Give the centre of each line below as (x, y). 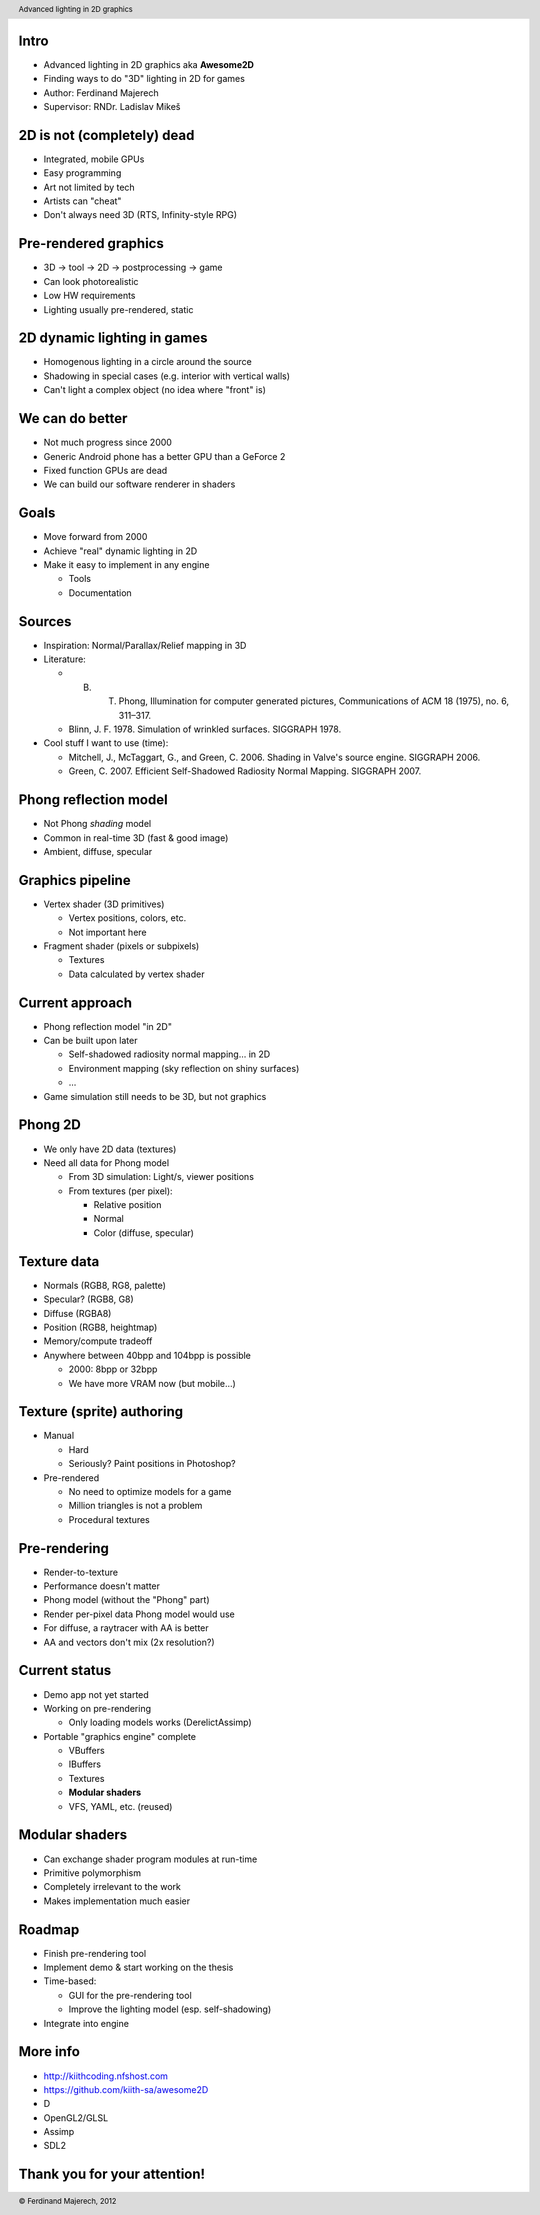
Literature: (65, 659)
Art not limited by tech (89, 187)
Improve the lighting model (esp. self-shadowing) (170, 2009)
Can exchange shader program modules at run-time (150, 1859)
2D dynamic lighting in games (113, 338)
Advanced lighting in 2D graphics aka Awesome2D (149, 64)
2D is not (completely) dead (106, 135)
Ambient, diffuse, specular (98, 851)
